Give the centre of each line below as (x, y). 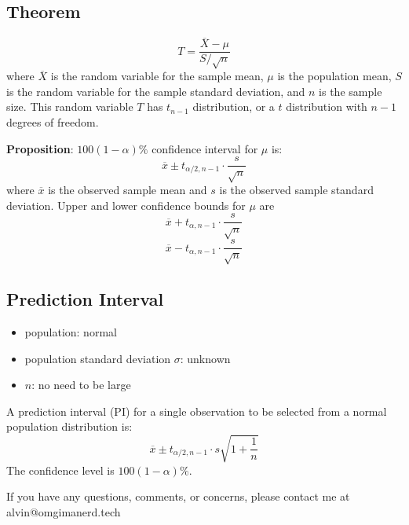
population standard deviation (98, 358)
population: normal (71, 332)
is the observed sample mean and (128, 190)
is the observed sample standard (296, 190)
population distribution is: (69, 426)
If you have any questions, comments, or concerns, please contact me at (178, 496)
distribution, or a (234, 106)
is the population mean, (334, 76)
